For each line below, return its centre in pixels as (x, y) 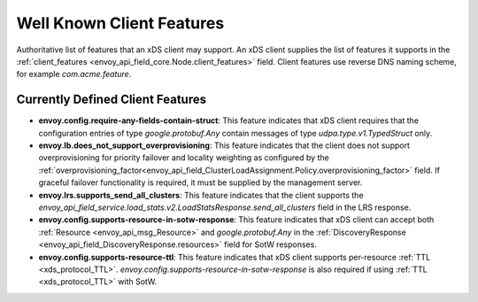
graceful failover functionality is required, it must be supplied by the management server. (200, 182)
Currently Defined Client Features (112, 100)
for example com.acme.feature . (74, 74)
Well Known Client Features (120, 23)
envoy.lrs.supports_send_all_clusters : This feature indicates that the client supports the (201, 195)
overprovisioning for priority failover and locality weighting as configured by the (184, 158)
